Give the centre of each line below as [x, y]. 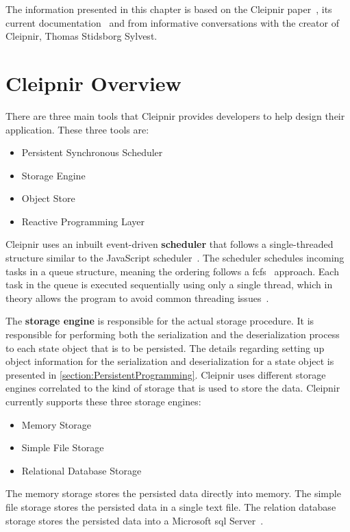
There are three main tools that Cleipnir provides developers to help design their [175, 115]
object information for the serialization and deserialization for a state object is [170, 361]
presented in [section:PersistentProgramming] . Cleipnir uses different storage [166, 374]
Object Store [48, 198]
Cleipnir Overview [93, 83]
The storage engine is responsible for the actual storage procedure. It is [160, 321]
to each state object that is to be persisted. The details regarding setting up [165, 347]
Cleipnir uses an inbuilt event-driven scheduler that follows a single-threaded [170, 244]
